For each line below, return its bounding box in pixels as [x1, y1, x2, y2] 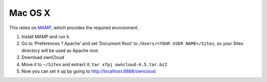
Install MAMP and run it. [21, 34, 70, 40]
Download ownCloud [21, 54, 64, 60]
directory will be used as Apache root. [21, 47, 99, 53]
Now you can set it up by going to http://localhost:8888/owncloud [21, 68, 156, 74]
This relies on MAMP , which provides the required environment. [9, 25, 139, 31]
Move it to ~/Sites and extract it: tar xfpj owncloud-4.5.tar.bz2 [21, 61, 168, 67]
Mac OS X [9, 7, 50, 18]
